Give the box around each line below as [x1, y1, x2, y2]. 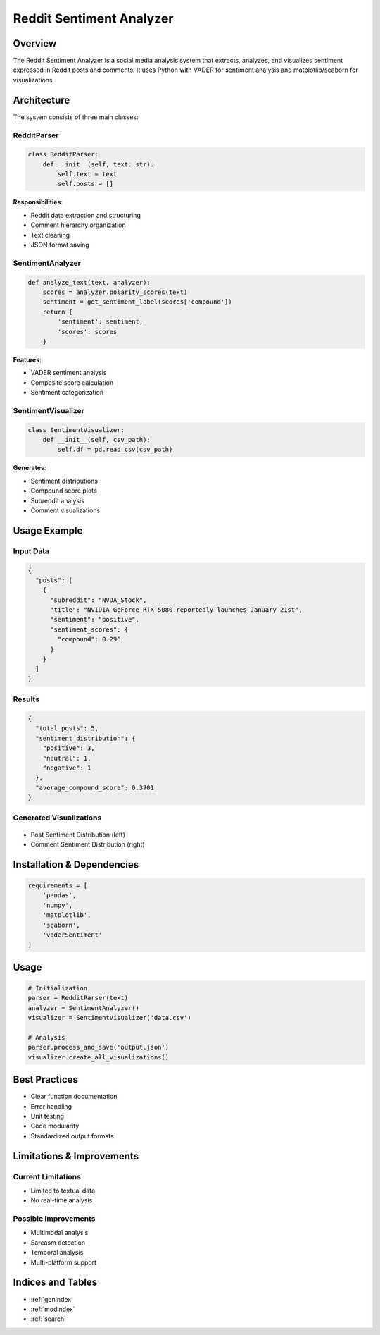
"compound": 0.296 [57, 635, 121, 644]
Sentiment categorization [30, 388, 104, 397]
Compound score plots [30, 486, 98, 495]
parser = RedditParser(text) [27, 994, 129, 1002]
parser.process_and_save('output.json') [27, 1043, 169, 1052]
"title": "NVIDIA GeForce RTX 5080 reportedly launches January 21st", [50, 606, 303, 614]
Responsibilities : [13, 198, 63, 207]
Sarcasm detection [30, 1238, 86, 1247]
